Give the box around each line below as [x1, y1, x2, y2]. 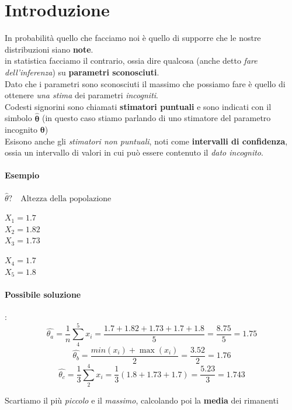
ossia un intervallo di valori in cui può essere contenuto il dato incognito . [5, 146, 263, 159]
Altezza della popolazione [20, 194, 112, 203]
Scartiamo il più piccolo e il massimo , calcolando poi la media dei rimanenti [5, 394, 279, 406]
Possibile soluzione [5, 288, 81, 300]
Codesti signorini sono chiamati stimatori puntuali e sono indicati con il [5, 100, 272, 112]
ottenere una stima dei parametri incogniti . [5, 89, 158, 101]
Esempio [5, 169, 40, 181]
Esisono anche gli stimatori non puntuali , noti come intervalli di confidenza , [5, 135, 288, 147]
